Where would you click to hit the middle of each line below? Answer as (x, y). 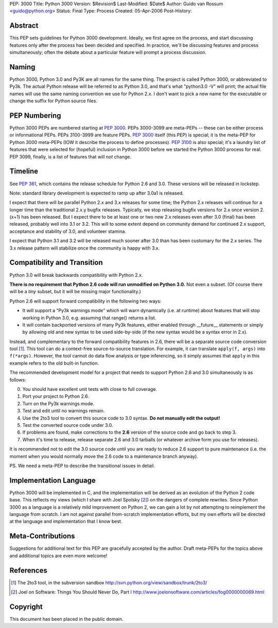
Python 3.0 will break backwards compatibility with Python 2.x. (76, 275)
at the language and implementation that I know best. (66, 522)
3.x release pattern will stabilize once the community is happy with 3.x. (84, 248)
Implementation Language (53, 480)
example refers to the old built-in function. (54, 363)
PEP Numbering (35, 115)
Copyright (26, 607)
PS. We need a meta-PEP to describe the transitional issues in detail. (82, 465)
